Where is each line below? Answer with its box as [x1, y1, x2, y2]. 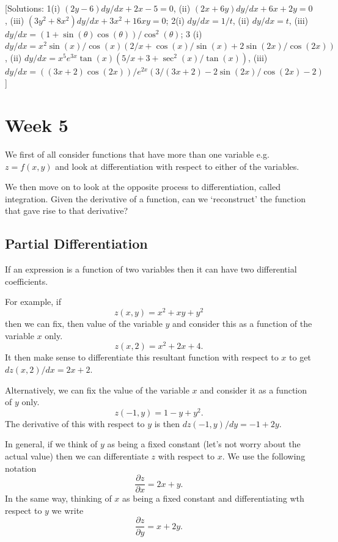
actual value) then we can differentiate [5, 450, 149, 463]
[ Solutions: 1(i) [5, 2, 61, 14]
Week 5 [5, 112, 68, 137]
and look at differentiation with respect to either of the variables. [55, 159, 299, 172]
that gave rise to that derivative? [5, 204, 128, 217]
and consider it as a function [200, 383, 307, 396]
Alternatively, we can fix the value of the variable [5, 383, 189, 396]
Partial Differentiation [5, 234, 148, 253]
